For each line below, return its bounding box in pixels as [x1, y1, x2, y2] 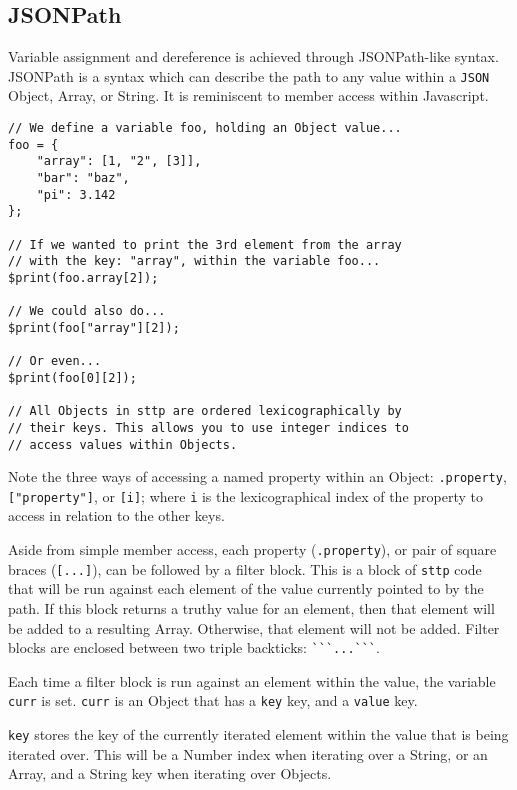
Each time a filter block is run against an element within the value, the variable [8, 670, 496, 691]
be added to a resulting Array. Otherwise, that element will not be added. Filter [8, 617, 500, 638]
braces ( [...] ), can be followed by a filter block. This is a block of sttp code [8, 558, 482, 579]
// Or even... [8, 354, 102, 369]
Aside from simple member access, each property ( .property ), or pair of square [8, 539, 497, 560]
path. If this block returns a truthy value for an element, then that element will [8, 597, 495, 618]
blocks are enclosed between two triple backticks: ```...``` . [8, 637, 380, 658]
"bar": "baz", [36, 171, 130, 186]
